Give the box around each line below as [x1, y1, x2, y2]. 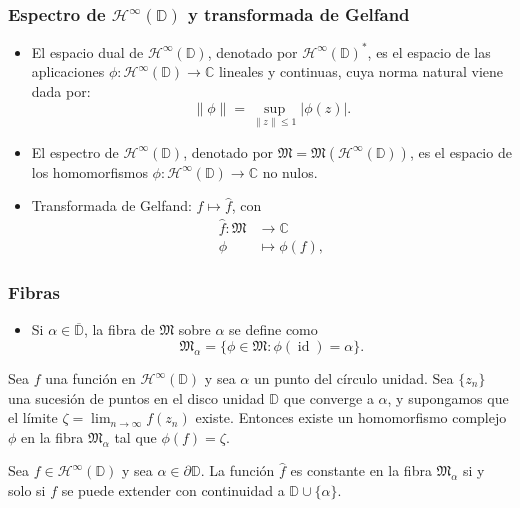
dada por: [31, 80, 91, 101]
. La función [200, 460, 275, 481]
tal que [114, 426, 157, 447]
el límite [8, 407, 58, 428]
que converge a [283, 387, 374, 408]
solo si [8, 479, 46, 500]
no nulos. [262, 161, 318, 182]
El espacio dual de [31, 41, 144, 62]
